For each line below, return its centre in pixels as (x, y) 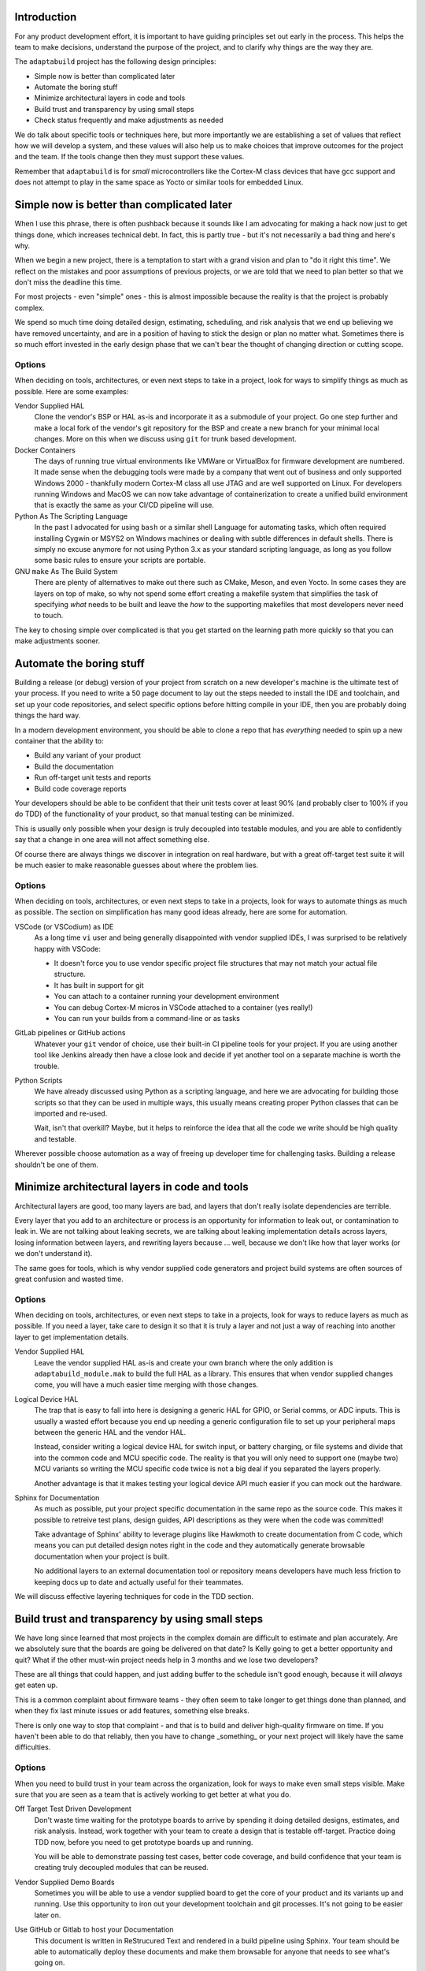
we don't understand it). (54, 1254)
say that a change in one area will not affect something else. (112, 840)
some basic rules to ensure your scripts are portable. (120, 561)
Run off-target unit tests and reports (92, 777)
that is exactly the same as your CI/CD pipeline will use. (124, 505)
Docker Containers (45, 450)
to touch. (49, 616)
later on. (48, 1915)
